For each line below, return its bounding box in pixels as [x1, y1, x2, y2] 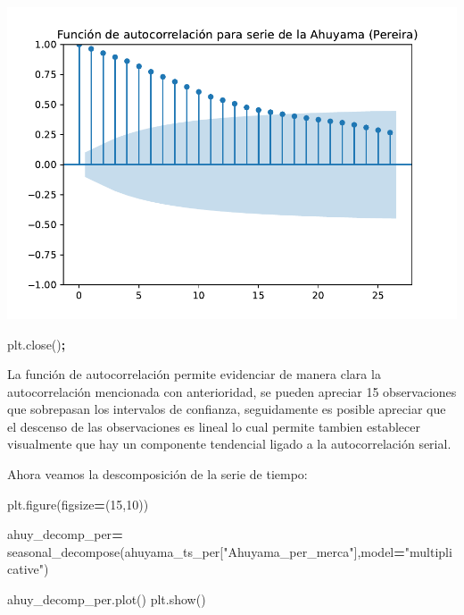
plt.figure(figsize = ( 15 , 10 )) [7, 494, 149, 513]
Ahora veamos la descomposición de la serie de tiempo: [7, 465, 308, 484]
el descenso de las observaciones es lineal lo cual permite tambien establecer [7, 417, 420, 435]
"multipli [404, 542, 452, 560]
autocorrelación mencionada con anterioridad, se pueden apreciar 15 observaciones [7, 382, 457, 400]
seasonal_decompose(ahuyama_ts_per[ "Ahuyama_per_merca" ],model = [7, 542, 405, 560]
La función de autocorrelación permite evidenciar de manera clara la [7, 365, 381, 383]
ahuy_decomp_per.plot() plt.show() [7, 590, 206, 609]
